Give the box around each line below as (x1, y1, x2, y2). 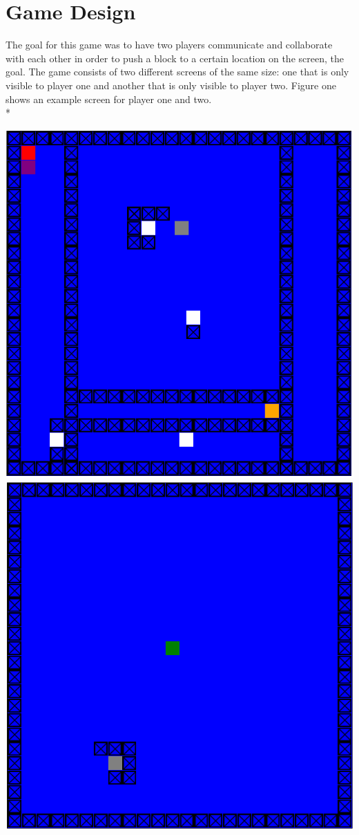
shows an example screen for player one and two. (6, 91, 212, 106)
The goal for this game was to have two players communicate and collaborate (6, 37, 333, 52)
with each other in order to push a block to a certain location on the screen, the (6, 51, 344, 65)
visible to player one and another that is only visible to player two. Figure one (6, 77, 336, 92)
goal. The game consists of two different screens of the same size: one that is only (6, 64, 349, 79)
